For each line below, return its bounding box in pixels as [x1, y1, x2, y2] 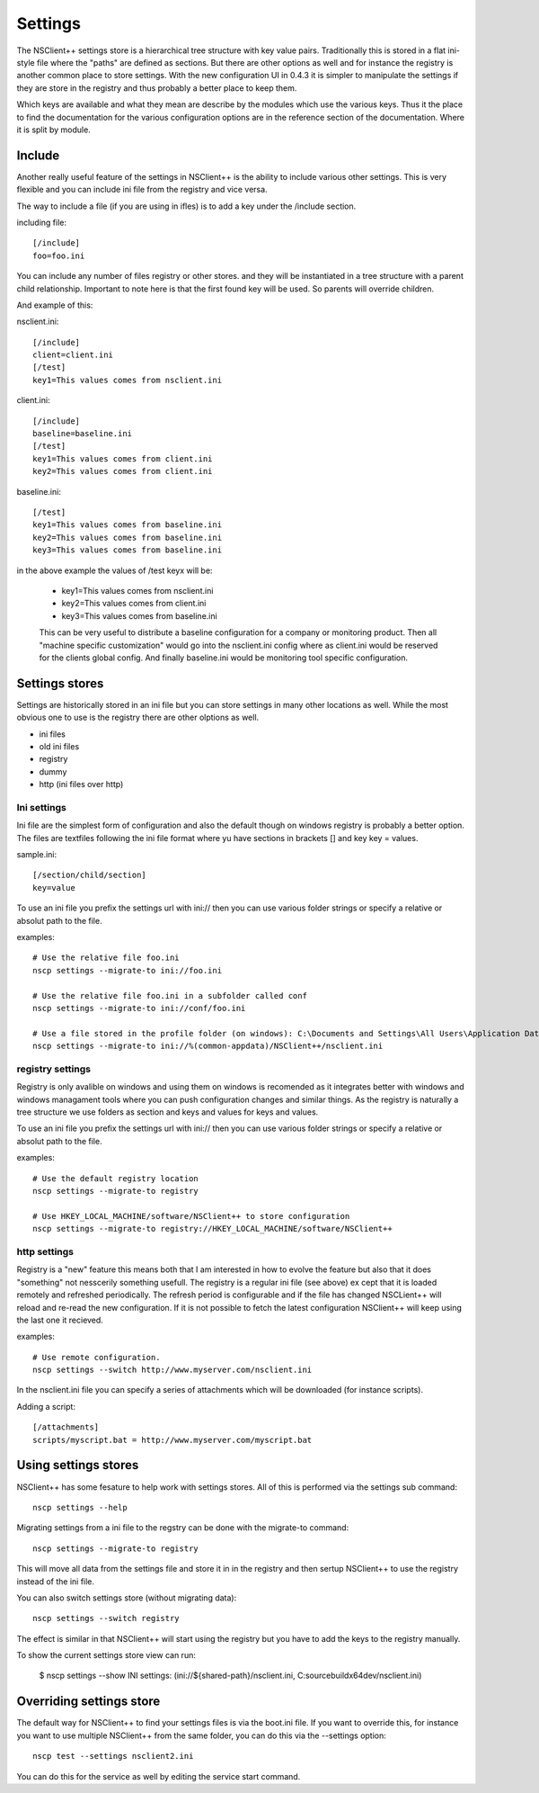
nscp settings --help [32, 1502, 128, 1512]
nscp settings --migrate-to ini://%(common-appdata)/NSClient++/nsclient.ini [32, 1041, 384, 1052]
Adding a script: [16, 1401, 76, 1412]
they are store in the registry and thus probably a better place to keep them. [16, 82, 297, 94]
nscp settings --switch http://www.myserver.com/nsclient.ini [32, 1365, 313, 1376]
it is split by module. [16, 124, 92, 135]
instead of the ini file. [16, 1575, 94, 1587]
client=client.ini [32, 350, 114, 360]
